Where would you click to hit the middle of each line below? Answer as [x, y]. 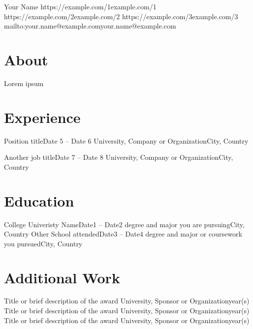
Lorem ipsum [24, 83]
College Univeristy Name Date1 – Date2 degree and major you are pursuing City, [124, 224]
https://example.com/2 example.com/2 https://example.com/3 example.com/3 [121, 16]
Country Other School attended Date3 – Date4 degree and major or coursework [123, 234]
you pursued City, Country [43, 243]
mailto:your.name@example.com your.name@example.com [90, 26]
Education [39, 200]
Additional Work [62, 277]
